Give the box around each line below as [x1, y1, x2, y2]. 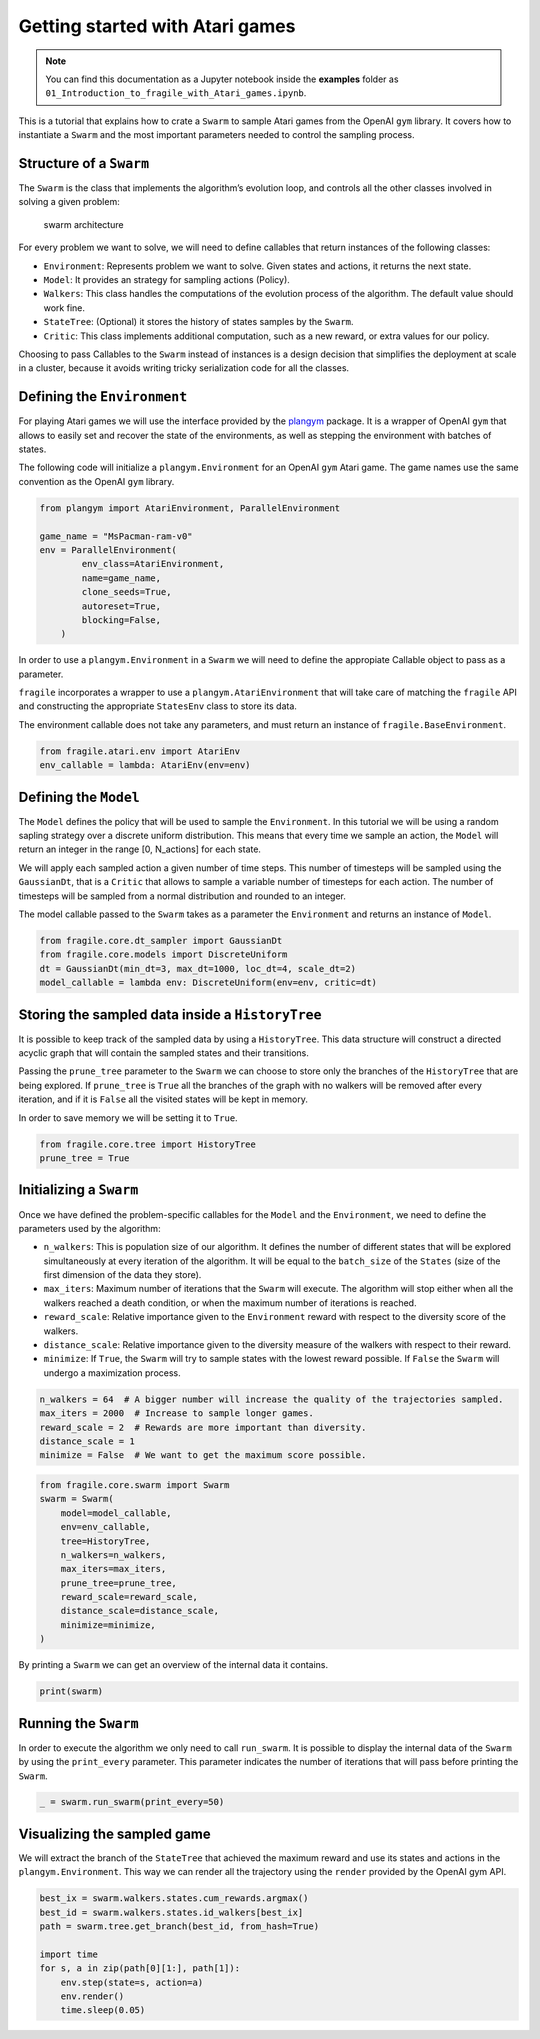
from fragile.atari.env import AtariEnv [39, 745, 240, 757]
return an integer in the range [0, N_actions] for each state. [18, 843, 262, 855]
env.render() [60, 1991, 125, 2002]
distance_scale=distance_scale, [60, 1605, 220, 1617]
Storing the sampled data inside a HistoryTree [18, 1006, 322, 1023]
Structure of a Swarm [18, 155, 150, 172]
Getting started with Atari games [18, 15, 296, 37]
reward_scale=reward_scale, [60, 1591, 199, 1603]
